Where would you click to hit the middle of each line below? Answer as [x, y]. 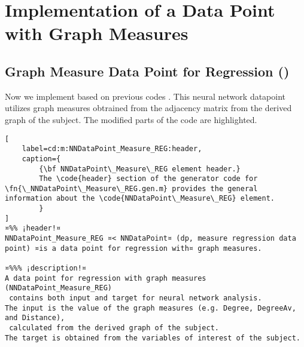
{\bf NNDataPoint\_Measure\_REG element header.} [140, 169]
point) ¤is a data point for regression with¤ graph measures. [133, 248]
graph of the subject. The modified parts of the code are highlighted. [131, 119]
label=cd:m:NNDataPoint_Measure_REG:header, [112, 149]
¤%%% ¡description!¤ [46, 268]
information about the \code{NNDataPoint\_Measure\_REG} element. [140, 199]
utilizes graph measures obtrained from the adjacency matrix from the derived [148, 108]
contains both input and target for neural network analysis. [136, 298]
